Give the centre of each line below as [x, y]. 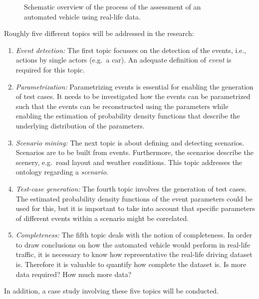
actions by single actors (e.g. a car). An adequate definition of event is [124, 60]
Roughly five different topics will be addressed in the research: [99, 33]
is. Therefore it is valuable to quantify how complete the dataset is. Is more [131, 264]
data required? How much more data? [74, 274]
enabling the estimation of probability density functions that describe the [128, 116]
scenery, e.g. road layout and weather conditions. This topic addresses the [129, 162]
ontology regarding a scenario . [62, 172]
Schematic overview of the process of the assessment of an [113, 6]
